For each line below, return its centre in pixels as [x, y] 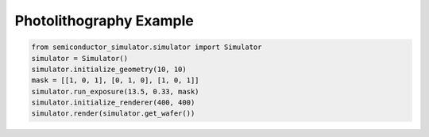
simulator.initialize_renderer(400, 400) [113, 103]
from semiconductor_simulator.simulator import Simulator [147, 47]
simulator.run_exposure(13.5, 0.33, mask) [115, 91]
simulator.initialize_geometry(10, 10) [109, 69]
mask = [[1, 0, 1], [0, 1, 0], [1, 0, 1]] [115, 80]
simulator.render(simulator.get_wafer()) [113, 114]
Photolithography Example [104, 21]
